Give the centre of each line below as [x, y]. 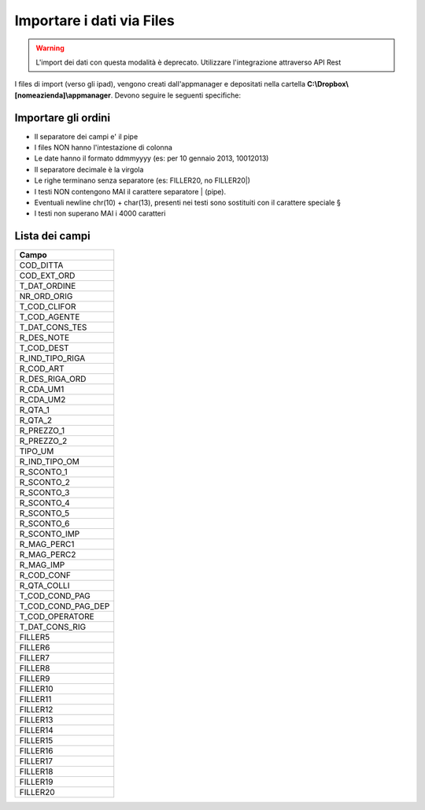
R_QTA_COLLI [44, 586]
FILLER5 [35, 638]
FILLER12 [36, 710]
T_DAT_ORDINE [48, 286]
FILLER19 [36, 782]
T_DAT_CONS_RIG [53, 627]
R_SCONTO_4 [44, 503]
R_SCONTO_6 [44, 523]
